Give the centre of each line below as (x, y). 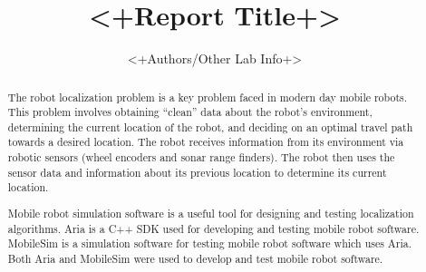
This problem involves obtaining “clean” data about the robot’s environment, (190, 112)
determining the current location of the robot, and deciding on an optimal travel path (210, 126)
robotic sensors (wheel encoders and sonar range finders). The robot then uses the (201, 157)
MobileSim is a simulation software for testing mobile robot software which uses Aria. (209, 243)
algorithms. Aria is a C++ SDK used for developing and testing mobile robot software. (213, 228)
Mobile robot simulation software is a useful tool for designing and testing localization (211, 213)
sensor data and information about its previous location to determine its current (197, 172)
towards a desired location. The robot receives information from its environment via (206, 142)
